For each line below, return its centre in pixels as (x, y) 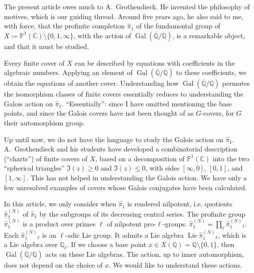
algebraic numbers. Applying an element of (68, 72)
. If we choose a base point (106, 244)
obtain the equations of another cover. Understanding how (91, 83)
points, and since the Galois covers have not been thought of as (99, 113)
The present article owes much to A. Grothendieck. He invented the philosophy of (127, 7)
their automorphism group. (45, 122)
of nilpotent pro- (131, 223)
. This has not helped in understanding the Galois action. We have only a (137, 177)
